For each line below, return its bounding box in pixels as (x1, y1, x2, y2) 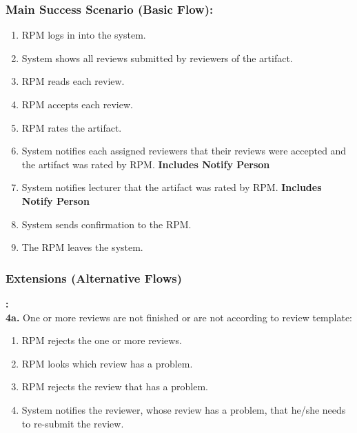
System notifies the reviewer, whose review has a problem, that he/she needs (21, 402, 346, 416)
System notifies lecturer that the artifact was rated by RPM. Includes (21, 180, 322, 194)
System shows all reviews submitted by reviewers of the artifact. (21, 50, 293, 65)
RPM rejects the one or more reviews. (21, 333, 182, 348)
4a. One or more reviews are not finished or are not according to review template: (6, 310, 352, 324)
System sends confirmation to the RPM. (21, 216, 192, 231)
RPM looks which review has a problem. (21, 356, 193, 370)
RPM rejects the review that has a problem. (21, 379, 208, 394)
